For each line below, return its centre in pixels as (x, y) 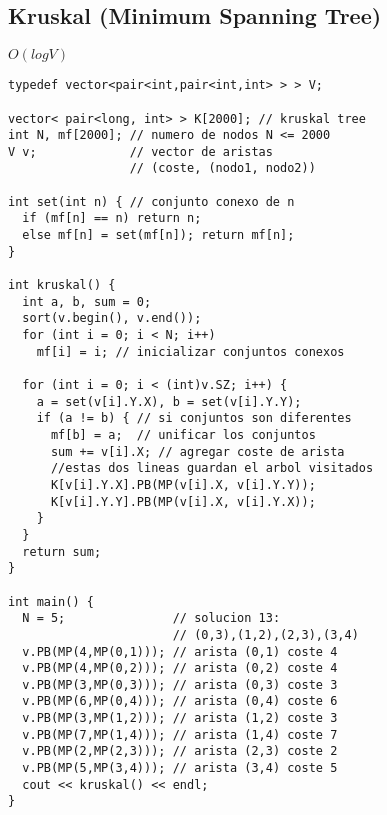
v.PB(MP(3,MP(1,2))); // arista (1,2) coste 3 (180, 718)
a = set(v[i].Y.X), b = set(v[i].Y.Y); (169, 401)
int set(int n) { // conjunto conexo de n (151, 201)
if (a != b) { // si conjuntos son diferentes (194, 418)
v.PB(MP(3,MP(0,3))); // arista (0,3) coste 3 (180, 684)
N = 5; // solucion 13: (151, 618)
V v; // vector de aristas (140, 151)
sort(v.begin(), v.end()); (112, 318)
